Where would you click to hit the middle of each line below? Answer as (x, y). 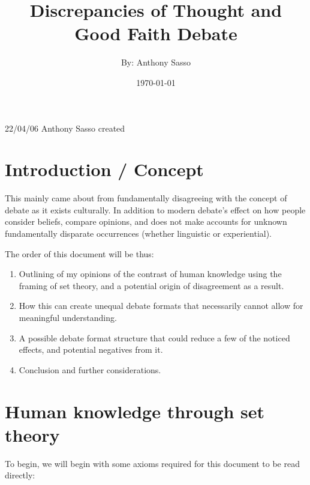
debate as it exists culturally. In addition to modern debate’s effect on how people (155, 209)
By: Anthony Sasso (156, 62)
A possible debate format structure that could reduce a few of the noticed (154, 337)
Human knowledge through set (135, 411)
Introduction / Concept (104, 169)
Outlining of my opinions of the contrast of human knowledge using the (150, 274)
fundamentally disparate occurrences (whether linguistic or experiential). (139, 233)
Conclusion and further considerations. (90, 369)
